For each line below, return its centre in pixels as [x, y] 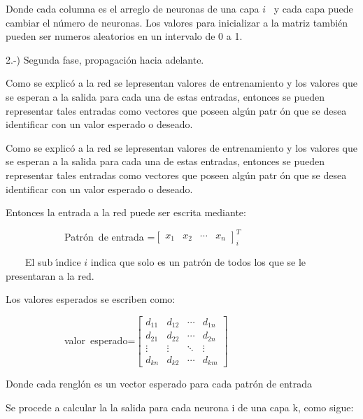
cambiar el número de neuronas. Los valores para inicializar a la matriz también [177, 22]
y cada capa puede [313, 8]
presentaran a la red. [50, 275]
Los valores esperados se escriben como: [91, 299]
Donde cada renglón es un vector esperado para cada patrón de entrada [159, 384]
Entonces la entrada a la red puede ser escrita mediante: [126, 212]
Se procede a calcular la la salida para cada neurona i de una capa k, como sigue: [180, 407]
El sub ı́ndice [53, 262]
